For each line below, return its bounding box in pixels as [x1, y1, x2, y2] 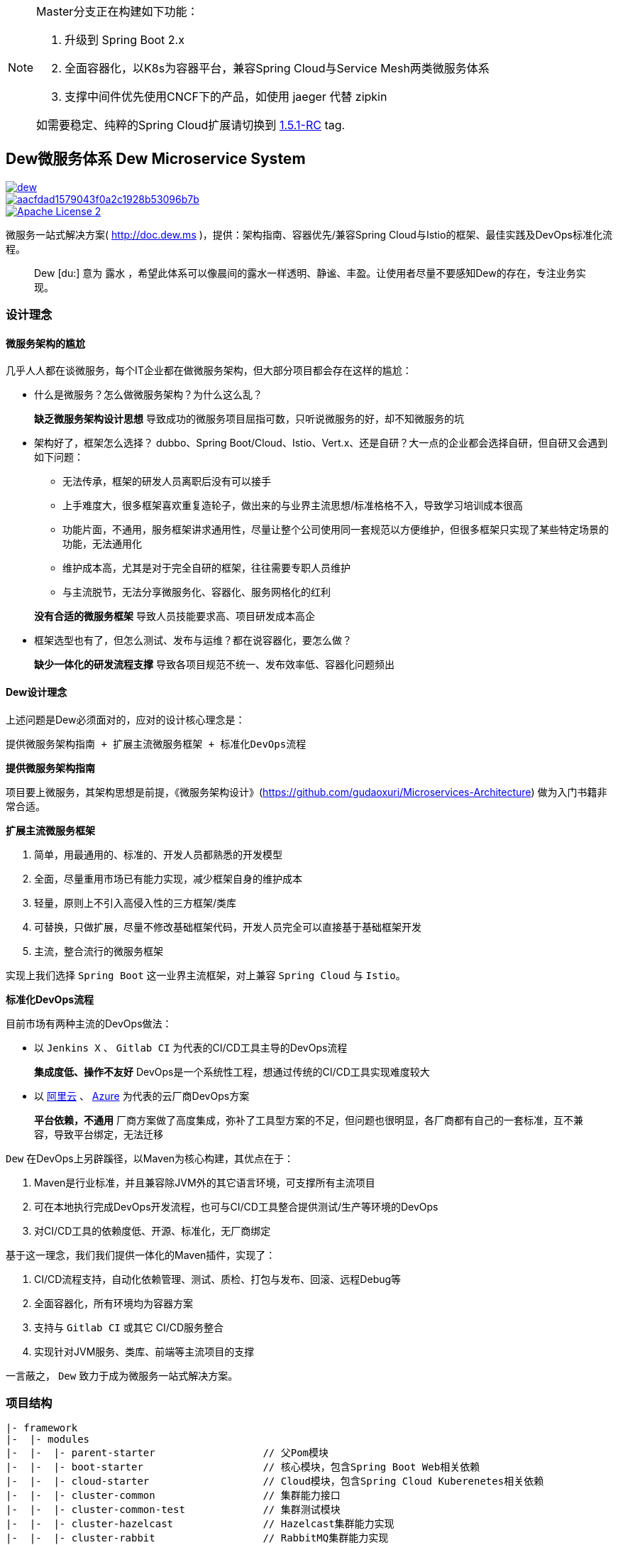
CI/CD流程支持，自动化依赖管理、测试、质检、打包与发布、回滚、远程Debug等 [34, 1272, 402, 1285]
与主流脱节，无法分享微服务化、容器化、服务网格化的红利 [62, 586, 331, 599]
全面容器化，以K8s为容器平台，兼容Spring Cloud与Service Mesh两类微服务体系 [65, 61, 490, 75]
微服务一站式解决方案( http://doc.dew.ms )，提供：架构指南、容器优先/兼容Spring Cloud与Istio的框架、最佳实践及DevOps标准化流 [6, 228, 612, 241]
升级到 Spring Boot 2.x [65, 33, 184, 47]
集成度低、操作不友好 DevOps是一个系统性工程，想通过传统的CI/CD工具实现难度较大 [34, 1065, 430, 1078]
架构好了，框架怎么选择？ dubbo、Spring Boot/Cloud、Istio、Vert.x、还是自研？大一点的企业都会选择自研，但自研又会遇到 [34, 437, 608, 449]
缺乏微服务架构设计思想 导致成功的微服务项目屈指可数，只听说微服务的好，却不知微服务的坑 [34, 413, 464, 425]
